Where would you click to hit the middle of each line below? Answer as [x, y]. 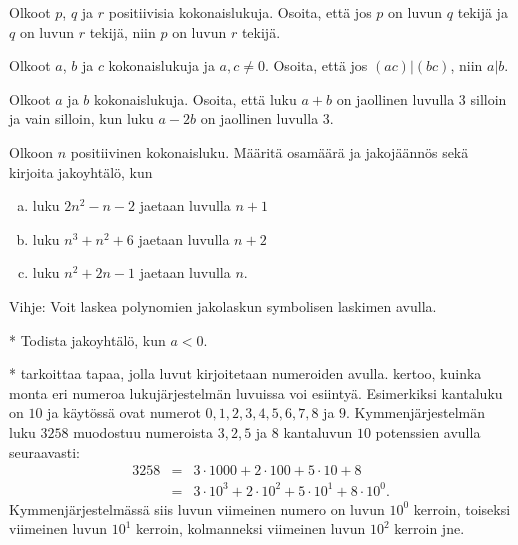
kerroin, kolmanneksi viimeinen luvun [251, 528]
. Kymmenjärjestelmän [416, 412]
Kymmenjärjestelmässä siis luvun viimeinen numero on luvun [197, 508]
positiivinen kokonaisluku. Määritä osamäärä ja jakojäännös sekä [269, 151]
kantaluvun [318, 431]
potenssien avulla [428, 431]
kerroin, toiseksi [462, 508]
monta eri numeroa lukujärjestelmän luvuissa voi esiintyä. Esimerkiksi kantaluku [256, 392]
